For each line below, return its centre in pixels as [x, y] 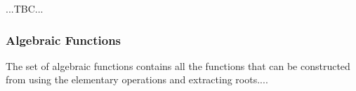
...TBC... [25, 8]
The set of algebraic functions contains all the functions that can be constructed [178, 65]
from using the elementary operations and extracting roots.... [137, 79]
